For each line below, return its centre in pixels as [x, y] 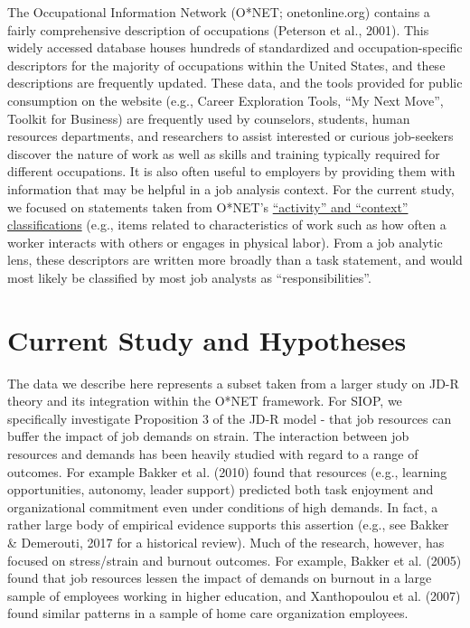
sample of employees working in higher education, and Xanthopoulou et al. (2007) [234, 595]
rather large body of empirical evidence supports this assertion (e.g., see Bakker [228, 525]
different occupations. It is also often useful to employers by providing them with [231, 171]
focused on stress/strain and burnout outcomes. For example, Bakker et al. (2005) [235, 560]
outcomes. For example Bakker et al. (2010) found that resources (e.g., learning [227, 471]
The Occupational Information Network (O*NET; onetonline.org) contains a [219, 12]
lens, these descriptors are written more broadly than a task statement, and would [235, 260]
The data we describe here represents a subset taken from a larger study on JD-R [233, 383]
